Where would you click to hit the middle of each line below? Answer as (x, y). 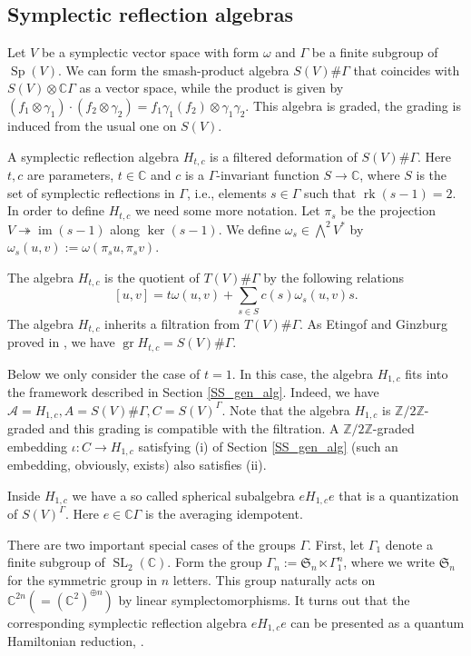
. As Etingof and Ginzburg (374, 323)
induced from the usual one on (92, 125)
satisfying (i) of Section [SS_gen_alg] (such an (268, 446)
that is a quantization (399, 495)
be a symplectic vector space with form (150, 52)
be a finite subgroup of (375, 52)
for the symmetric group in (83, 579)
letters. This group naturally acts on (274, 579)
